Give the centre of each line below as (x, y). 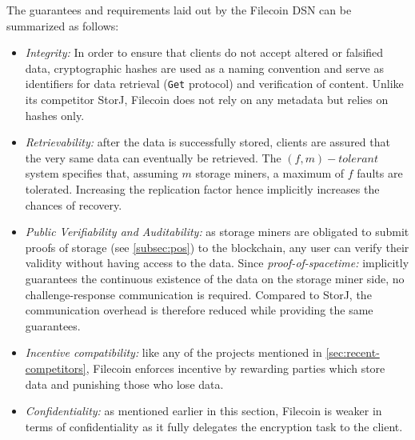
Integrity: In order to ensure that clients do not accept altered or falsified (204, 52)
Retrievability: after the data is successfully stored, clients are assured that (207, 142)
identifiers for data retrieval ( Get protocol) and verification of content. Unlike (214, 84)
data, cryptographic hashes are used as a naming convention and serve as (205, 68)
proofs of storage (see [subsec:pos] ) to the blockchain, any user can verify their (217, 247)
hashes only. (55, 115)
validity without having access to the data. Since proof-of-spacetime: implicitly (217, 263)
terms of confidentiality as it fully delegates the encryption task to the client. (214, 426)
